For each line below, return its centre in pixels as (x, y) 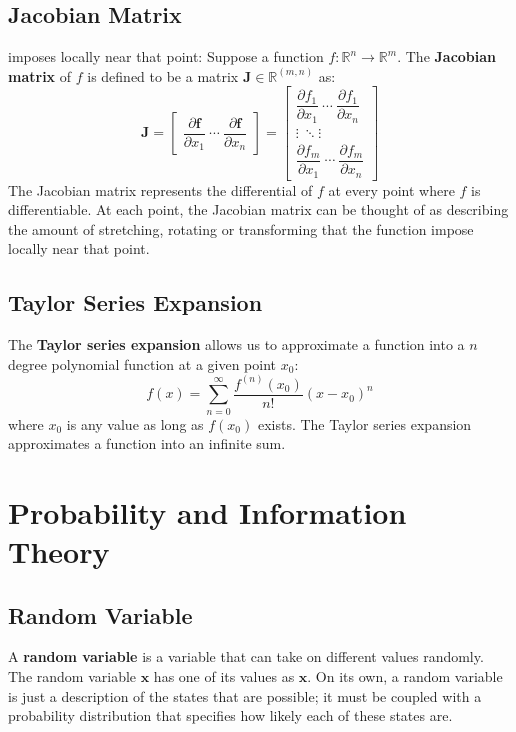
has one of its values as (224, 676)
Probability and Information (207, 511)
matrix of (40, 75)
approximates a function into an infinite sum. (147, 443)
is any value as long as (135, 423)
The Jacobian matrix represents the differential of (160, 189)
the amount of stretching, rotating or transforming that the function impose (241, 228)
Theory (59, 551)
